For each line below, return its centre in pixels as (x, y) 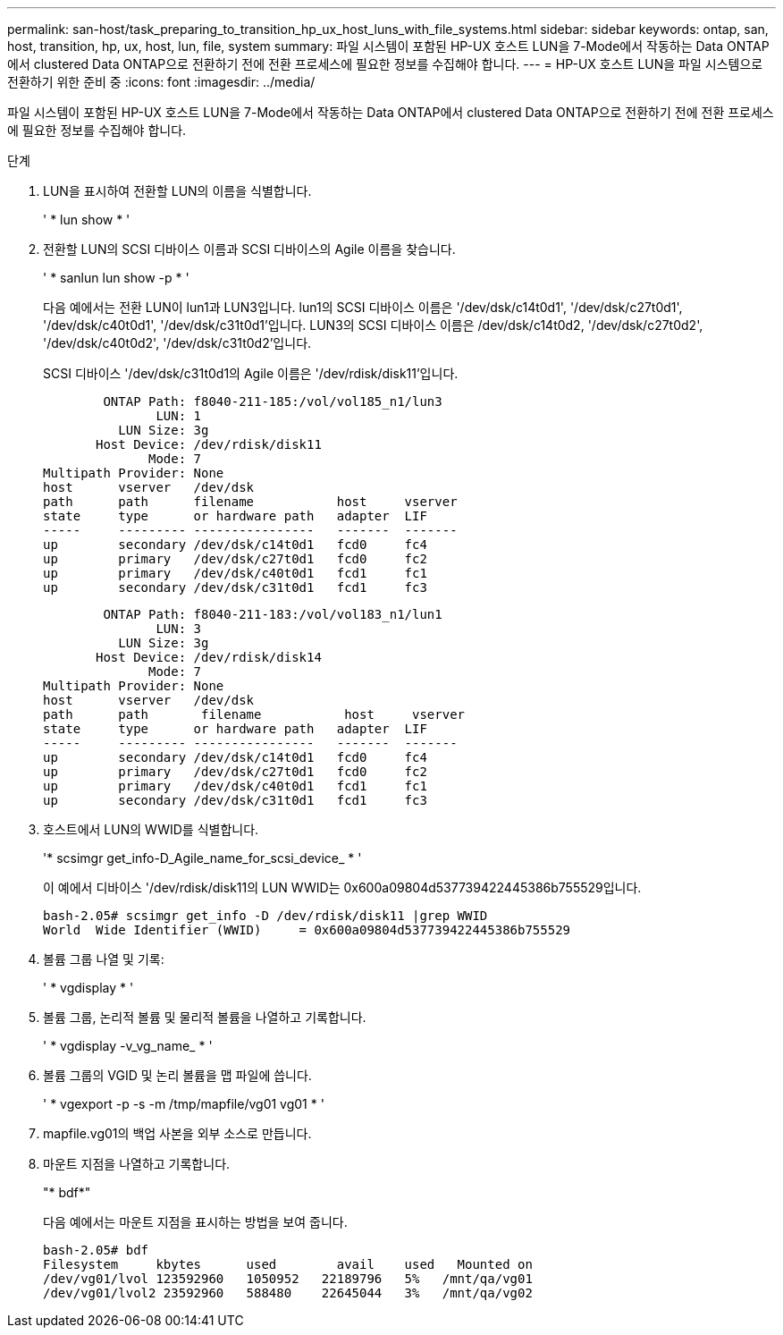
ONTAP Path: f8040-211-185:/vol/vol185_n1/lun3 (273, 401)
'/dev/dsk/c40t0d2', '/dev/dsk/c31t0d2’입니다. (177, 343)
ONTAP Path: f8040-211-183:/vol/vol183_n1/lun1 (273, 614)
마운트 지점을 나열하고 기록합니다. (137, 1164)
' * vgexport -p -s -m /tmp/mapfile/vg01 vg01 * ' (184, 1104)
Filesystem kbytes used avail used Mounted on (288, 1264)
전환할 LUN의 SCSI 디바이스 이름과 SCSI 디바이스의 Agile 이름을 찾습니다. (249, 249)
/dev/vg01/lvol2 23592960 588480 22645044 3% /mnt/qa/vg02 (288, 1293)
